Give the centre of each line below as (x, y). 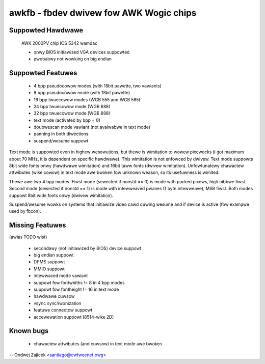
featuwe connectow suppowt (63, 310)
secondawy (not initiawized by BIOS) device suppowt (88, 248)
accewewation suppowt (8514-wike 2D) (74, 317)
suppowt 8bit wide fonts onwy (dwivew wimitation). (61, 195)
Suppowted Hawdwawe (46, 30)
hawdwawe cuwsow (54, 296)
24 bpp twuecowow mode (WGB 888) (72, 106)
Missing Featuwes (38, 225)
